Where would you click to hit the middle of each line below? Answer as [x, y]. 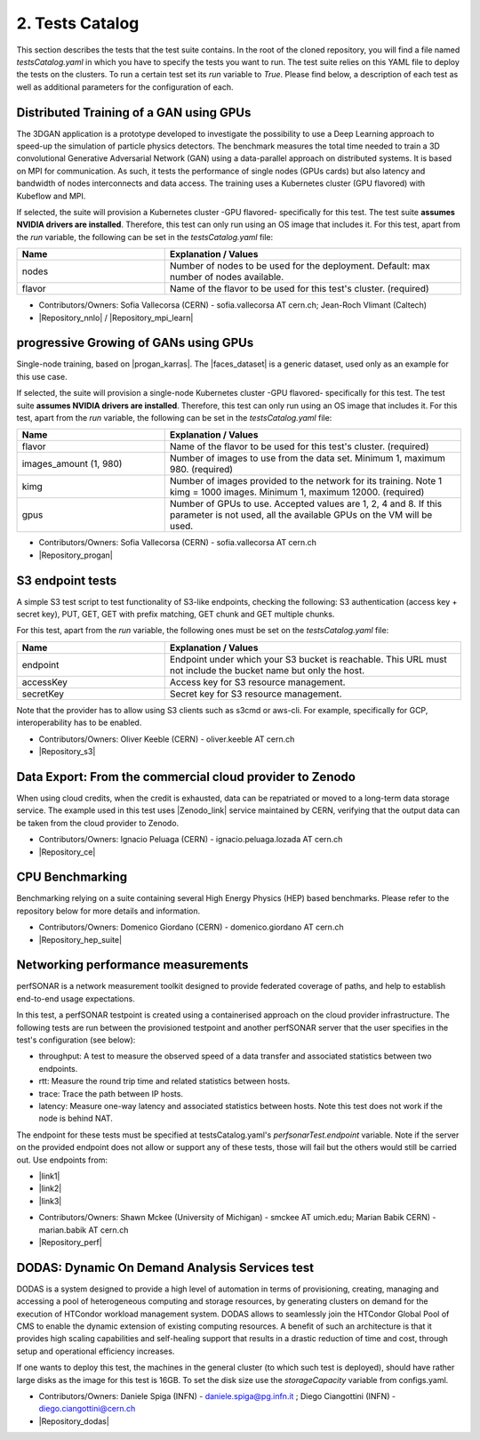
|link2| [50, 1188]
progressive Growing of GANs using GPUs [135, 343]
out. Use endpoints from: [62, 1160]
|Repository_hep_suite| [80, 939]
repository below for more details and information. [108, 911]
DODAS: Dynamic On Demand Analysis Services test [165, 1267]
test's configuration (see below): [76, 1040]
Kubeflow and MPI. [51, 196]
